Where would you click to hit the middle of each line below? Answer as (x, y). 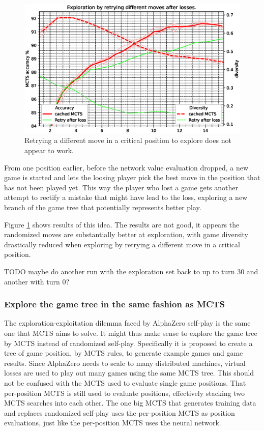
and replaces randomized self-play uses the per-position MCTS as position (120, 412)
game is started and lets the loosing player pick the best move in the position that (132, 177)
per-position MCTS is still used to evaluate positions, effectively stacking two (125, 393)
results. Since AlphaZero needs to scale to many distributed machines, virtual (125, 363)
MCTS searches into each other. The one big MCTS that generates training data (130, 403)
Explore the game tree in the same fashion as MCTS (115, 304)
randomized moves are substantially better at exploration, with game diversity (126, 234)
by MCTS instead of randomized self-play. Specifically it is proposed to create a (128, 343)
